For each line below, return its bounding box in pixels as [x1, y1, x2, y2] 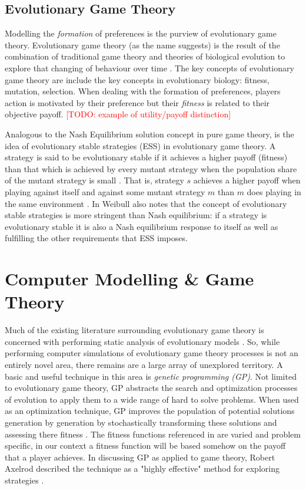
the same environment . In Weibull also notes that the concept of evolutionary [5, 197, 287, 209]
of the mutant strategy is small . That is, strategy [5, 174, 184, 186]
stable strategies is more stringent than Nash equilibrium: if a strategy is [5, 209, 267, 221]
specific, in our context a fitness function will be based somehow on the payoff [5, 439, 286, 452]
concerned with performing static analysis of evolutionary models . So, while [5, 335, 280, 347]
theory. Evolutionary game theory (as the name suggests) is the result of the [5, 38, 280, 51]
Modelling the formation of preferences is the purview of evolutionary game [5, 27, 277, 40]
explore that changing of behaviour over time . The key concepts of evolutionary [5, 61, 294, 74]
